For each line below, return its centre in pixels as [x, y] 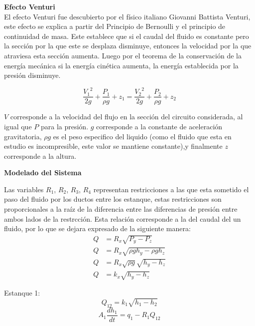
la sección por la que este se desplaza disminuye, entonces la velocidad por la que [128, 46]
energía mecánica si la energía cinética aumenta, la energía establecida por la [121, 65]
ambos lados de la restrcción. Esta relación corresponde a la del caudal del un [123, 218]
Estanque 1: [22, 293]
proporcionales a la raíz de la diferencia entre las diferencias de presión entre [121, 209]
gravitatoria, [23, 136]
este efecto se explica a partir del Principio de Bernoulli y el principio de [115, 26]
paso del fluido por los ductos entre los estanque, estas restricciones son [113, 199]
